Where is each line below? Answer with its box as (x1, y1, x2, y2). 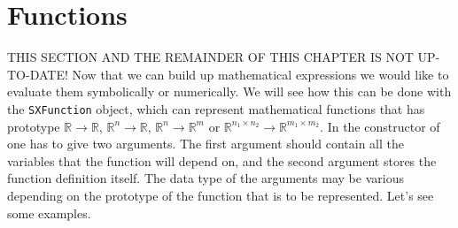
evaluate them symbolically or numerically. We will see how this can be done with (7, 82, 452, 101)
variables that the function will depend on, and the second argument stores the (7, 151, 437, 170)
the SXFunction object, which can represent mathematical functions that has (7, 99, 425, 118)
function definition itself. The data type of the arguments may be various (7, 169, 404, 187)
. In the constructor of (320, 117, 440, 135)
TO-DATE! (7, 65, 68, 83)
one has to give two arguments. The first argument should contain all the (7, 134, 405, 153)
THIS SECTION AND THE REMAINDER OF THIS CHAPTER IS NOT (7, 48, 414, 66)
